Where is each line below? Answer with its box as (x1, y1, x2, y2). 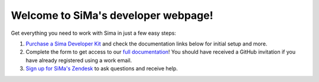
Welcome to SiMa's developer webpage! (11, 9, 214, 22)
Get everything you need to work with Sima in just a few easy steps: (11, 29, 177, 37)
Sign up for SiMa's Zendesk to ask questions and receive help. (25, 65, 178, 72)
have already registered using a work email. (25, 57, 132, 64)
